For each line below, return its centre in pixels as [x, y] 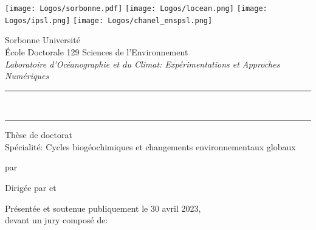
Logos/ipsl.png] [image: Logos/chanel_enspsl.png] [109, 20]
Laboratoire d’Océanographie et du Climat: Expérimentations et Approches [143, 64]
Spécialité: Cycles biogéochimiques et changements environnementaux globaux [150, 146]
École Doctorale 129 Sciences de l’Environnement [97, 51]
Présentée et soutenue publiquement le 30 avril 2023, [103, 208]
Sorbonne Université [43, 40]
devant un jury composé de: [57, 220]
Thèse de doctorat [39, 135]
